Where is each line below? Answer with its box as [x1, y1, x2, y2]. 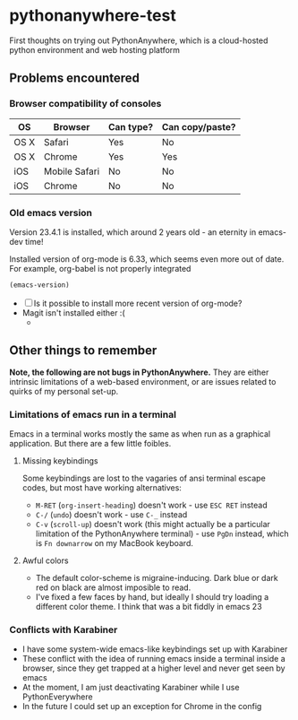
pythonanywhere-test [9, 5, 176, 26]
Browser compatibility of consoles [9, 98, 162, 110]
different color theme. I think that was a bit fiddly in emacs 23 [35, 601, 262, 612]
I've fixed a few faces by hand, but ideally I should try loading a [35, 591, 269, 602]
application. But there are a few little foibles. [9, 438, 172, 448]
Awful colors [21, 555, 69, 566]
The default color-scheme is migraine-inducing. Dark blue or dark [35, 572, 279, 583]
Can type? [107, 120, 154, 133]
